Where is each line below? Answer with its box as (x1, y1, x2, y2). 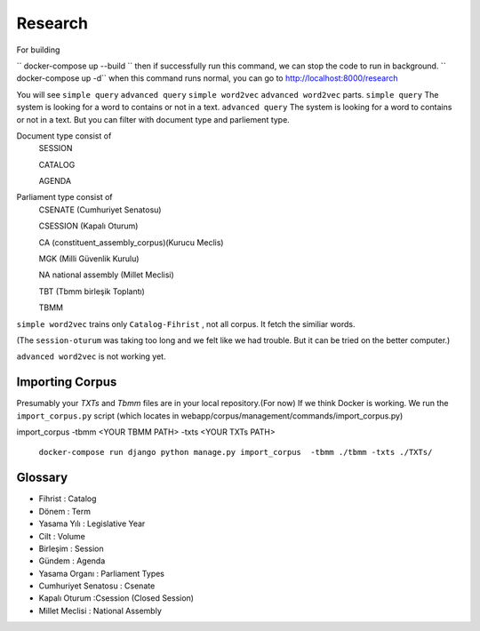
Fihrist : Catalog (38, 493, 97, 504)
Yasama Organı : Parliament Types (38, 568, 164, 579)
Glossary (16, 470, 68, 485)
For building (16, 44, 60, 55)
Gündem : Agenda (38, 555, 106, 566)
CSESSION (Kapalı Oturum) (38, 220, 139, 231)
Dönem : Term (38, 506, 91, 516)
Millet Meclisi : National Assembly (38, 605, 162, 616)
